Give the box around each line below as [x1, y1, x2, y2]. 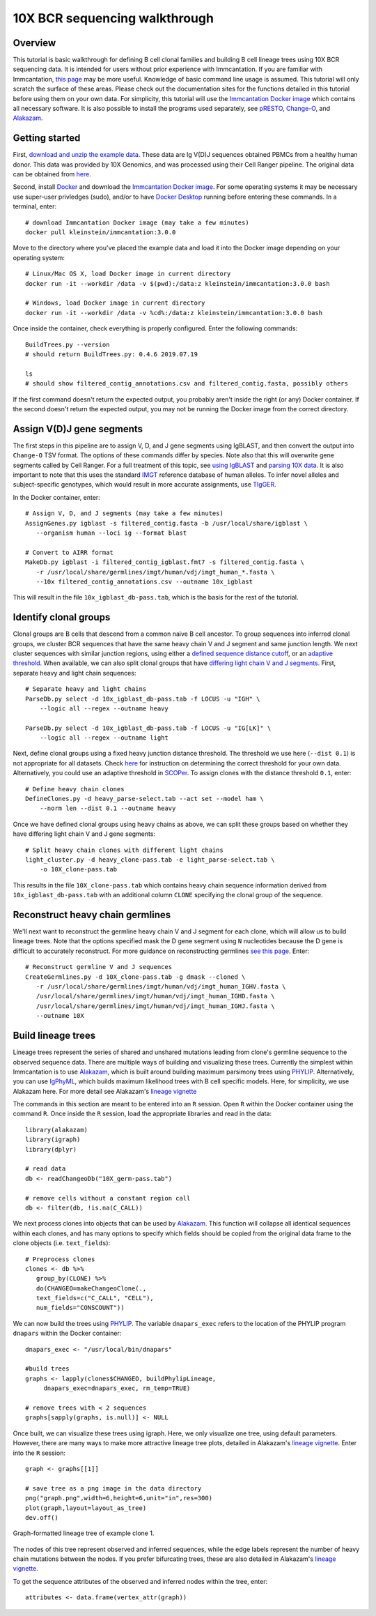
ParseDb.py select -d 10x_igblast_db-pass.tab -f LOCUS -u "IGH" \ [25, 694, 260, 703]
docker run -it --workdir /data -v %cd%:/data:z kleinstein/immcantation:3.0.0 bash [25, 309, 323, 317]
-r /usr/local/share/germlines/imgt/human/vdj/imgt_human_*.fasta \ [36, 568, 275, 576]
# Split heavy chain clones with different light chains [25, 846, 224, 854]
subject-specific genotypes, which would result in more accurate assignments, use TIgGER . [13, 480, 276, 489]
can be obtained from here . [13, 170, 92, 178]
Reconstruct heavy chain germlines [13, 908, 171, 920]
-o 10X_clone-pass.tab [39, 865, 118, 874]
